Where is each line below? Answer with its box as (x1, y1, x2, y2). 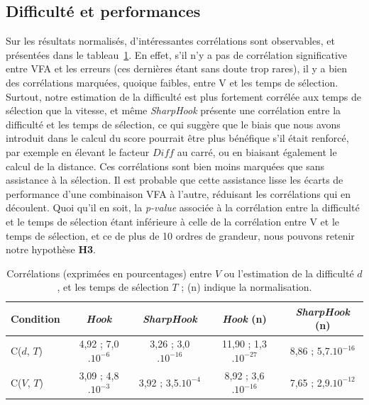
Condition (11, 311, 60, 326)
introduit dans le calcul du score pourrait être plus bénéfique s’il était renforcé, (6, 131, 349, 145)
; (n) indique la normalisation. (181, 279, 312, 294)
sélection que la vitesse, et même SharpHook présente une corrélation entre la (6, 103, 341, 118)
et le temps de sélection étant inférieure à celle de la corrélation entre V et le (6, 213, 340, 228)
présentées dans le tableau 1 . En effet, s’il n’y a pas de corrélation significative (6, 47, 348, 62)
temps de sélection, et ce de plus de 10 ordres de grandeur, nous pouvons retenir (6, 228, 355, 243)
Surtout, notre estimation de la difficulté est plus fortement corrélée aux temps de (6, 89, 361, 104)
